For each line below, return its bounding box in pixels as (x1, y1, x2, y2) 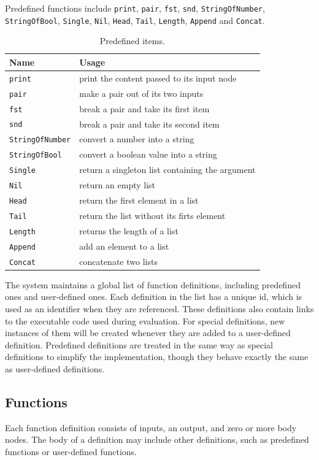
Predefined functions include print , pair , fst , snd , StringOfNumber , (5, 2, 265, 14)
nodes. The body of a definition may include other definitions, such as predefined (5, 433, 309, 446)
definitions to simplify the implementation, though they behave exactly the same (5, 350, 309, 363)
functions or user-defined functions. (5, 445, 137, 458)
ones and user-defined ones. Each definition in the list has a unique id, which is (5, 290, 302, 303)
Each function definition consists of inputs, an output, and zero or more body (5, 421, 297, 434)
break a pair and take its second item (79, 117, 220, 130)
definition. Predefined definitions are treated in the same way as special (5, 338, 273, 351)
